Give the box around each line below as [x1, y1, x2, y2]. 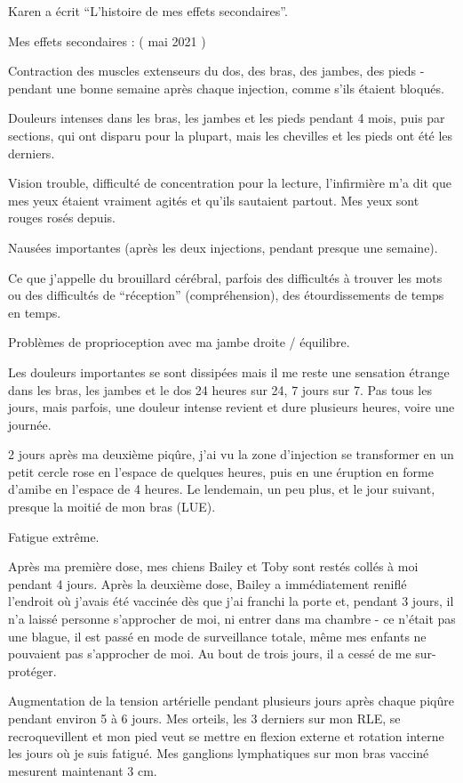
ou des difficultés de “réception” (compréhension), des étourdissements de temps [8, 286, 444, 304]
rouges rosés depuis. [8, 208, 116, 227]
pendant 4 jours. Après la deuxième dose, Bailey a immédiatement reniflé [8, 574, 407, 593]
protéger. [8, 661, 57, 680]
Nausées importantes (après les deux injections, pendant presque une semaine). [8, 238, 438, 256]
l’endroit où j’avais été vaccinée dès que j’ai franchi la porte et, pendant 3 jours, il [8, 592, 454, 610]
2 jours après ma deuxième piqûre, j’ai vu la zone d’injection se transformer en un [8, 445, 454, 464]
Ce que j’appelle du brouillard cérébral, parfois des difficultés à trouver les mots [8, 268, 443, 287]
